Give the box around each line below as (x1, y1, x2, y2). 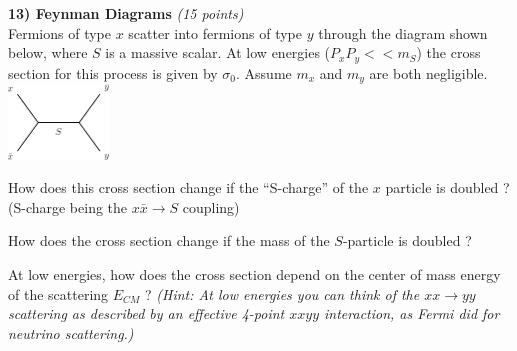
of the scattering (8, 283, 109, 304)
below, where (8, 42, 88, 63)
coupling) (182, 196, 240, 217)
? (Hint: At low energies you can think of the (145, 283, 420, 304)
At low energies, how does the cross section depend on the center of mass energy (8, 263, 501, 284)
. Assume (236, 62, 292, 83)
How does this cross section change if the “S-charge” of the (8, 177, 369, 198)
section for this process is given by (8, 62, 218, 83)
